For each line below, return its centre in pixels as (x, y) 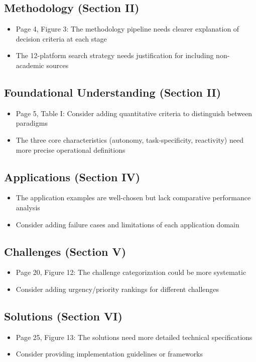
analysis (28, 207)
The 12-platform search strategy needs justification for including (115, 55)
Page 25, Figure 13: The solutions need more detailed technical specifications (134, 337)
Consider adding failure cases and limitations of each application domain (127, 224)
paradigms (32, 123)
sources (57, 65)
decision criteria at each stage (61, 38)
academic (30, 65)
